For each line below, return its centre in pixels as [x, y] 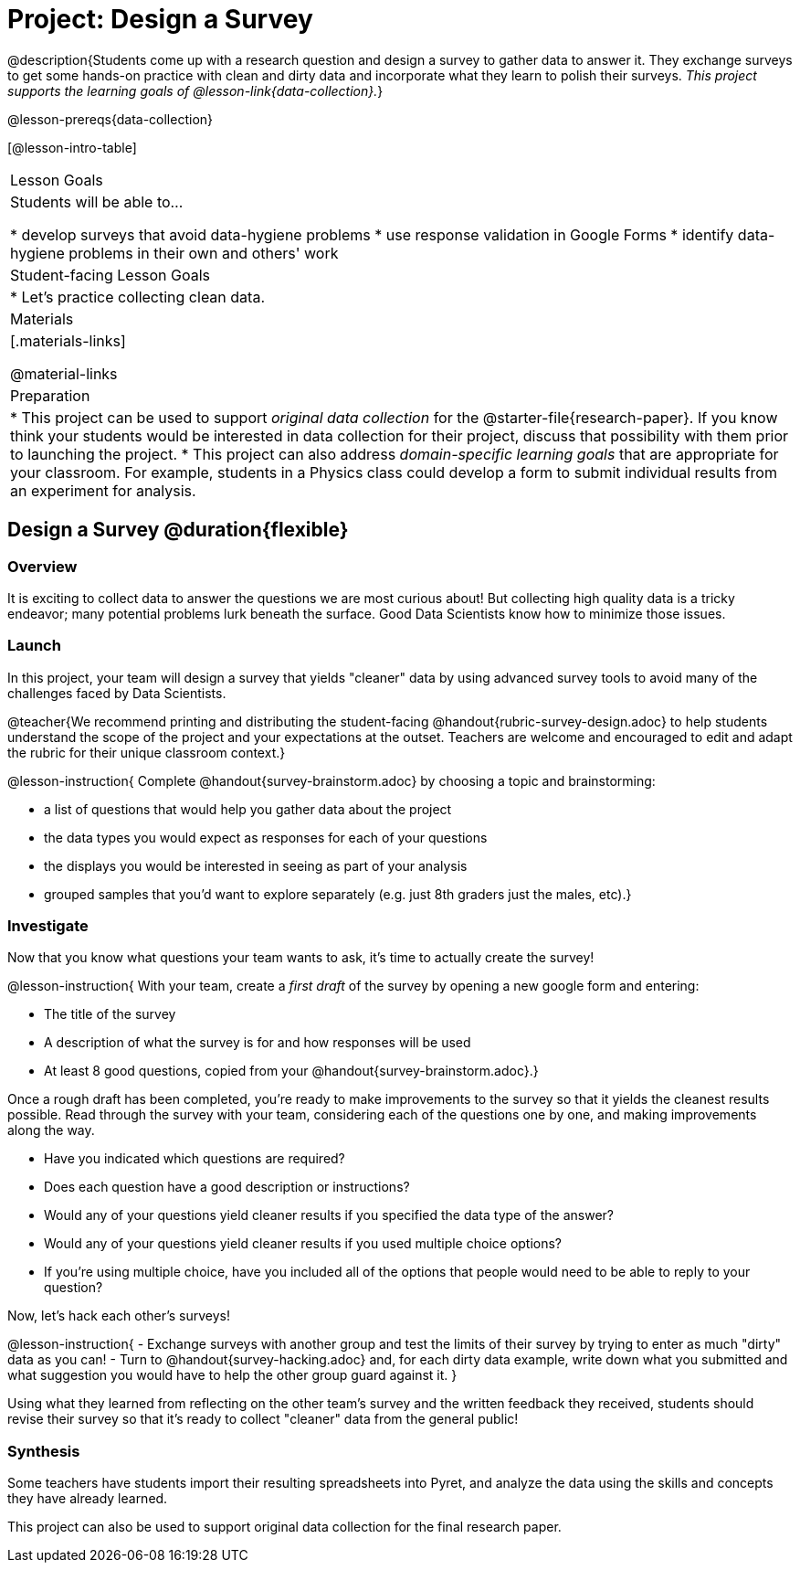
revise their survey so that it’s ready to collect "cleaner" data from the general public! [263, 1419]
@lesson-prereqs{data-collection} [111, 119]
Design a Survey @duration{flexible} [178, 530]
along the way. [51, 1130]
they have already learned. [88, 1499]
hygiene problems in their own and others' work [174, 253]
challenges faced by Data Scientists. [117, 693]
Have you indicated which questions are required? [195, 1159]
